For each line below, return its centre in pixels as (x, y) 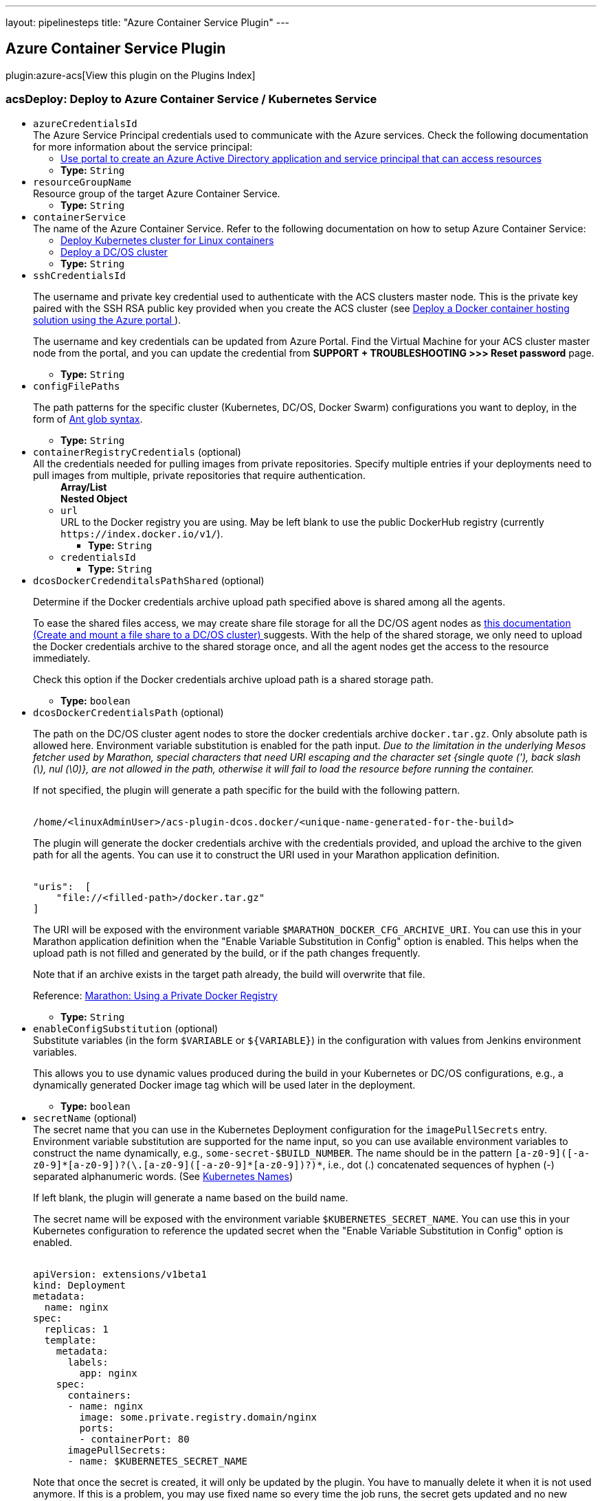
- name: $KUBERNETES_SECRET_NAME (157, 1461)
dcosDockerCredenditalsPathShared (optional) (149, 580)
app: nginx (108, 1373)
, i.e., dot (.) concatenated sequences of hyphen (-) (438, 1164)
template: (70, 1340)
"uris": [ (62, 886)
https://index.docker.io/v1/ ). (142, 533)
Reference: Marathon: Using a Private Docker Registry (155, 995)
